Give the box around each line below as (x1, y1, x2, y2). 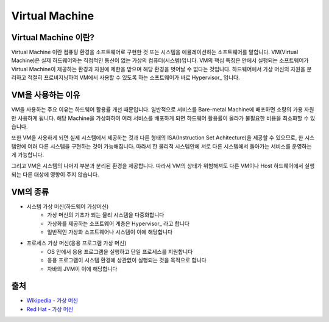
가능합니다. (17, 151, 44, 158)
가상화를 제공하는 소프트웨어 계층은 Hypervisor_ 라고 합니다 (47, 220, 190, 227)
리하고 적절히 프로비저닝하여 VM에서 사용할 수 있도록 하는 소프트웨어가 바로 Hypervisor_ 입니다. (11, 74, 240, 82)
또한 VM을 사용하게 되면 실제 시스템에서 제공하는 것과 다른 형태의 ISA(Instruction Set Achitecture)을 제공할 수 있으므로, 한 (11, 134, 304, 141)
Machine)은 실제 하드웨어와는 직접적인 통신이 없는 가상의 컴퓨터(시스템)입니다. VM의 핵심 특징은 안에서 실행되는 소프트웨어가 (11, 57, 309, 64)
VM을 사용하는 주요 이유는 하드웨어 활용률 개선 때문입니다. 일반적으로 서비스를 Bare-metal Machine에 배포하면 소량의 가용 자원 (11, 106, 314, 113)
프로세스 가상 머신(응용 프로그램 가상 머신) (26, 239, 127, 247)
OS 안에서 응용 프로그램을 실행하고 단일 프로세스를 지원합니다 (47, 248, 193, 255)
